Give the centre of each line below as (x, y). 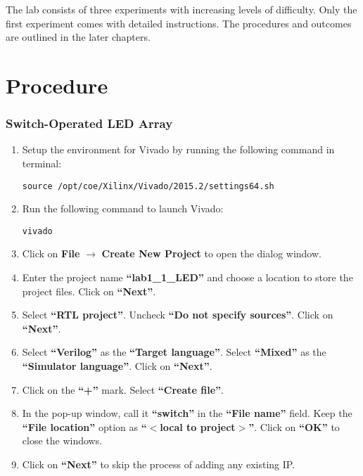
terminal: (42, 163)
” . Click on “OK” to (294, 426)
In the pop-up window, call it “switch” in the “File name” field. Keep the (187, 413)
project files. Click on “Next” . (89, 291)
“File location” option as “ (84, 426)
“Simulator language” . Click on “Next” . (117, 366)
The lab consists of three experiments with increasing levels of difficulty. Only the (181, 9)
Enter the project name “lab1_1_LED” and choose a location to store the (187, 277)
